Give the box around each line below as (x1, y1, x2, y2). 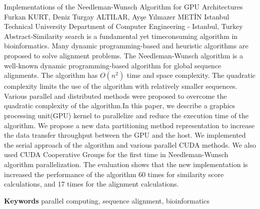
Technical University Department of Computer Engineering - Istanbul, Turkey (4, 21, 243, 31)
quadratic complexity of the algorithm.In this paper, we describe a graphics (4, 100, 235, 111)
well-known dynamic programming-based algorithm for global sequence (4, 60, 221, 70)
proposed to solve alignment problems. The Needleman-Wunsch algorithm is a (4, 50, 243, 60)
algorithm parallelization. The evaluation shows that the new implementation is (4, 159, 248, 169)
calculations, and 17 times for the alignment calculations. (4, 179, 179, 189)
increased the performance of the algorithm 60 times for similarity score (4, 169, 224, 179)
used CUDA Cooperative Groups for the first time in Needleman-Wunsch (4, 149, 228, 160)
